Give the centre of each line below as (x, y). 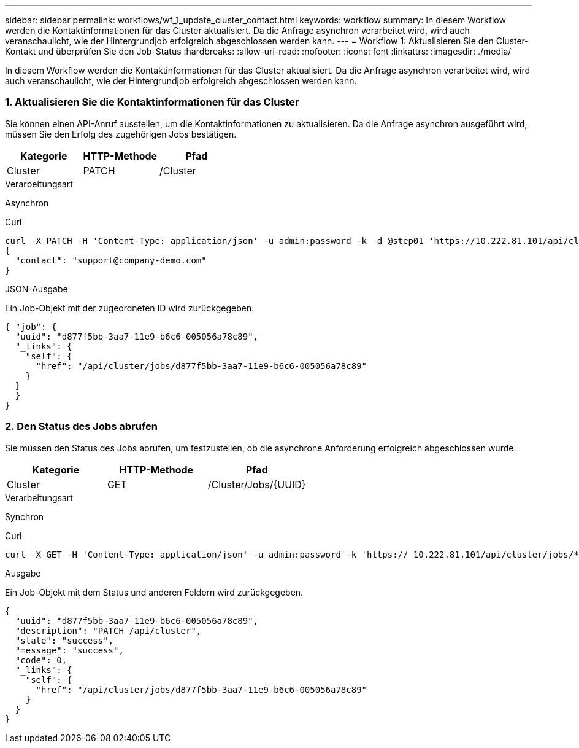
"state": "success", (64, 640)
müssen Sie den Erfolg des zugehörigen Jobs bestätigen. (121, 134)
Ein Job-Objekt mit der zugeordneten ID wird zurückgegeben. (130, 308)
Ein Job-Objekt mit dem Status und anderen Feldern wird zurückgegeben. (154, 592)
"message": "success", (69, 650)
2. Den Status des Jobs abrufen (82, 427)
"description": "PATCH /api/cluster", (108, 630)
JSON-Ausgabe (36, 289)
